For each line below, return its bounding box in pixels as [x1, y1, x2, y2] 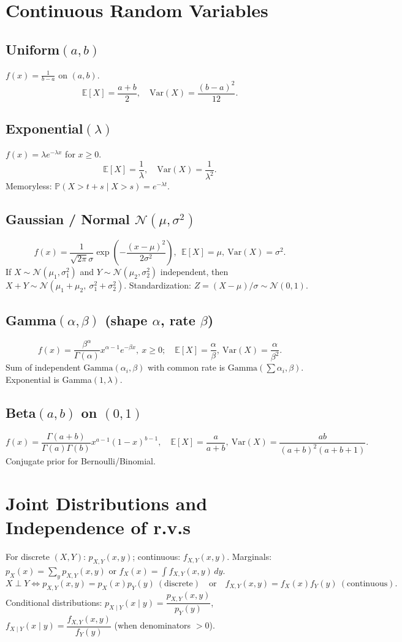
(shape [105, 310, 148, 329]
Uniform [6, 39, 60, 58]
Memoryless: [6, 179, 52, 192]
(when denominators [114, 619, 191, 632]
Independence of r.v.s [6, 515, 191, 540]
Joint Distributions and [6, 491, 208, 516]
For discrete [6, 550, 50, 563]
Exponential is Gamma [6, 373, 92, 386]
